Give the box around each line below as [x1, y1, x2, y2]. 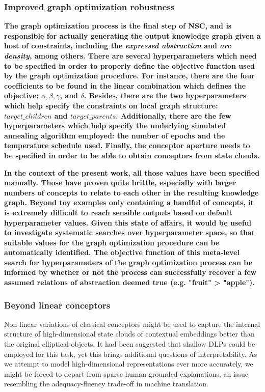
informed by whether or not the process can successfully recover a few [4, 267, 257, 277]
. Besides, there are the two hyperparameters [84, 90, 247, 101]
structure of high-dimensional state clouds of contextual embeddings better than [4, 328, 255, 339]
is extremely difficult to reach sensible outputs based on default [4, 207, 232, 217]
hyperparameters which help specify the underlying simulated [4, 120, 226, 131]
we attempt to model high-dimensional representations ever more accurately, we [4, 358, 253, 369]
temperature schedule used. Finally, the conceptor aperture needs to [4, 140, 250, 151]
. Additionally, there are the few [116, 110, 231, 121]
